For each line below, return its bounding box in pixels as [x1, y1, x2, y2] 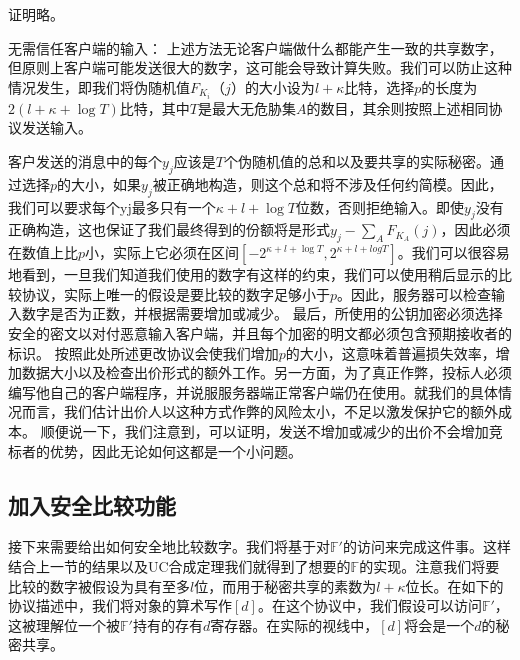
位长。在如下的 [405, 575, 504, 596]
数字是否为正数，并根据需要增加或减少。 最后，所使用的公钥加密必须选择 [21, 303, 503, 324]
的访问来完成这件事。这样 [342, 536, 511, 557]
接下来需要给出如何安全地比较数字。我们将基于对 [8, 536, 330, 557]
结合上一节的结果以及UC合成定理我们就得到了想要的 [8, 555, 351, 576]
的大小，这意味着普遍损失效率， [285, 342, 496, 363]
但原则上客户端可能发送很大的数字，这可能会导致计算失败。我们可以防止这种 [8, 57, 512, 78]
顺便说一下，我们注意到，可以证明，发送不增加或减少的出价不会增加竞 [40, 421, 503, 441]
